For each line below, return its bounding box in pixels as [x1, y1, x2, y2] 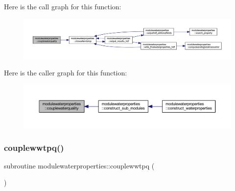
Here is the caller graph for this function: [4, 68, 127, 78]
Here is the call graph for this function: [4, 1, 121, 11]
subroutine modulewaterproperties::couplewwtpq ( [4, 161, 155, 171]
